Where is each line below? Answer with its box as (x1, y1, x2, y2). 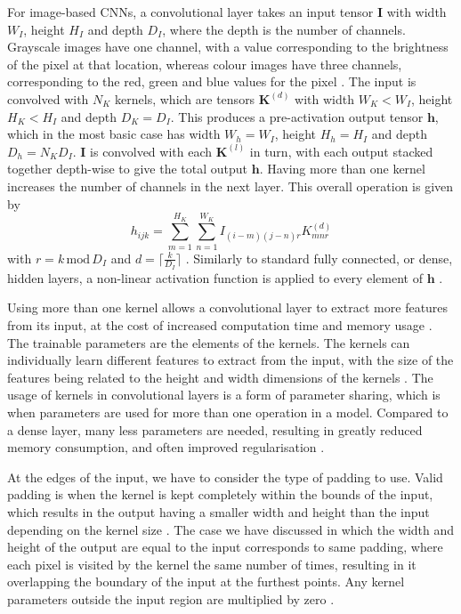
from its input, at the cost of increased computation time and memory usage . (7, 316, 433, 335)
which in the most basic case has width (7, 125, 221, 143)
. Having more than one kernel (259, 159, 425, 178)
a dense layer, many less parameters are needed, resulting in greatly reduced (7, 420, 423, 439)
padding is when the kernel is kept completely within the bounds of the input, (7, 485, 433, 504)
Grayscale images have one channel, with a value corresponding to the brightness (7, 37, 449, 56)
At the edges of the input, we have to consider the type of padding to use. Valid (7, 467, 443, 486)
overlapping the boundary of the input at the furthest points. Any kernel (7, 572, 405, 591)
